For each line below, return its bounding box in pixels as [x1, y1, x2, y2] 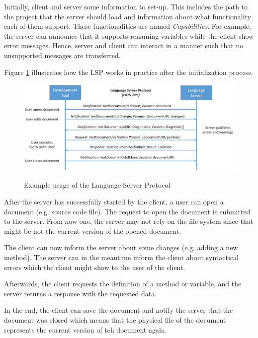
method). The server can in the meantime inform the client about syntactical [4, 252, 239, 263]
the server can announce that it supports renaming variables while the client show [4, 30, 254, 41]
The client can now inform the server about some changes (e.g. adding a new [4, 242, 238, 253]
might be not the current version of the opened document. [4, 225, 181, 236]
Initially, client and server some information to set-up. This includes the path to [4, 1, 248, 11]
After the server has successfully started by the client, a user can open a [4, 197, 224, 207]
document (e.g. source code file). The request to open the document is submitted [4, 206, 251, 216]
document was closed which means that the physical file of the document [4, 315, 226, 325]
